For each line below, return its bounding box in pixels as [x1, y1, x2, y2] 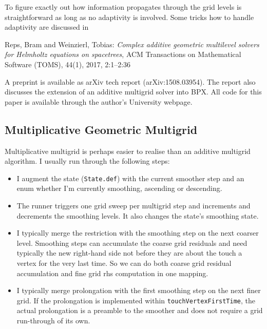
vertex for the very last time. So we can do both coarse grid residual [16, 257, 232, 268]
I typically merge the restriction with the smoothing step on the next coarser [16, 227, 259, 238]
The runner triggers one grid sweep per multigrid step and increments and [16, 200, 251, 210]
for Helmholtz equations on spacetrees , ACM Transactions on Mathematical [5, 49, 241, 60]
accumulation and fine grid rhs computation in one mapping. [16, 267, 208, 278]
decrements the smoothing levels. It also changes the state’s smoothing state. [16, 210, 259, 221]
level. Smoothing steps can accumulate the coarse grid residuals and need [16, 237, 247, 248]
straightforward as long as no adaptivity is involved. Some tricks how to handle [5, 11, 254, 22]
